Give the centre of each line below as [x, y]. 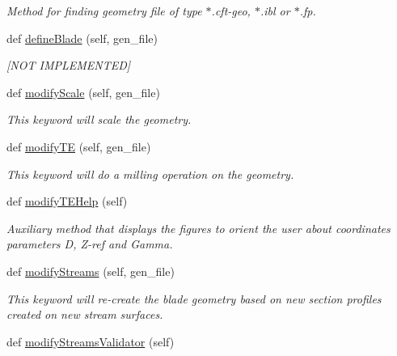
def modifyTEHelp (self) [67, 201]
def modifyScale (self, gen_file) [83, 92]
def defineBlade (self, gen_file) [82, 38]
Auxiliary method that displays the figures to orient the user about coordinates [198, 228]
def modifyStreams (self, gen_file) [91, 271]
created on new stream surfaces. [85, 314]
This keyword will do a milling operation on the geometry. [150, 174]
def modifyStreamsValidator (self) [91, 341]
